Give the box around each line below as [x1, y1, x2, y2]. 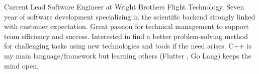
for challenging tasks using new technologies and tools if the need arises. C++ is [4, 40, 252, 51]
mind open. [4, 60, 39, 70]
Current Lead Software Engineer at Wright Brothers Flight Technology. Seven [4, 1, 244, 11]
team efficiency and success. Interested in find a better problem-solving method [4, 30, 248, 41]
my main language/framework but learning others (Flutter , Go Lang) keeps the [4, 50, 251, 60]
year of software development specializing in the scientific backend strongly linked [4, 11, 255, 21]
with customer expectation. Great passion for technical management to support [4, 21, 249, 31]
